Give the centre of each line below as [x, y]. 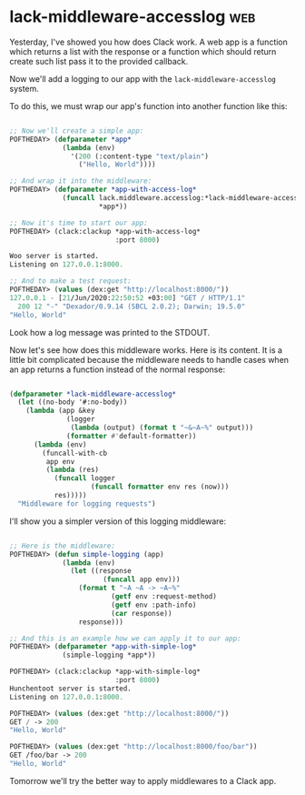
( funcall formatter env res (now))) [160, 487]
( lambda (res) [73, 470]
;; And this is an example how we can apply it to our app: [126, 639]
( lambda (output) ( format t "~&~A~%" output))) [162, 428]
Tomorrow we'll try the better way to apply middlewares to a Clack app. [143, 780]
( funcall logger [85, 478]
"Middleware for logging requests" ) [87, 503]
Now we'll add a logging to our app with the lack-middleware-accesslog [143, 78]
